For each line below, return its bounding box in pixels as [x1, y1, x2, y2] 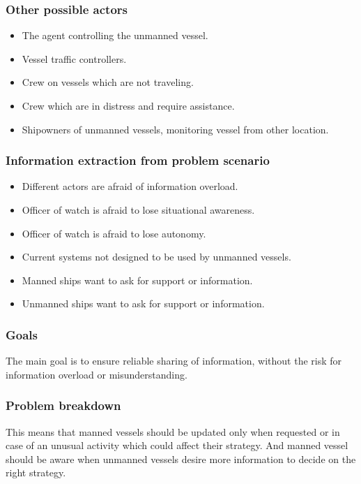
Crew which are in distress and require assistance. [22, 98, 235, 112]
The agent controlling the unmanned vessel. [22, 28, 208, 43]
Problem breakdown [6, 397, 121, 414]
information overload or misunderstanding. [6, 367, 187, 381]
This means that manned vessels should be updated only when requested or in [6, 424, 340, 439]
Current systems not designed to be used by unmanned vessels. [22, 249, 291, 264]
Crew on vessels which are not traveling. [22, 75, 194, 89]
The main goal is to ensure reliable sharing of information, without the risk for [6, 353, 342, 368]
